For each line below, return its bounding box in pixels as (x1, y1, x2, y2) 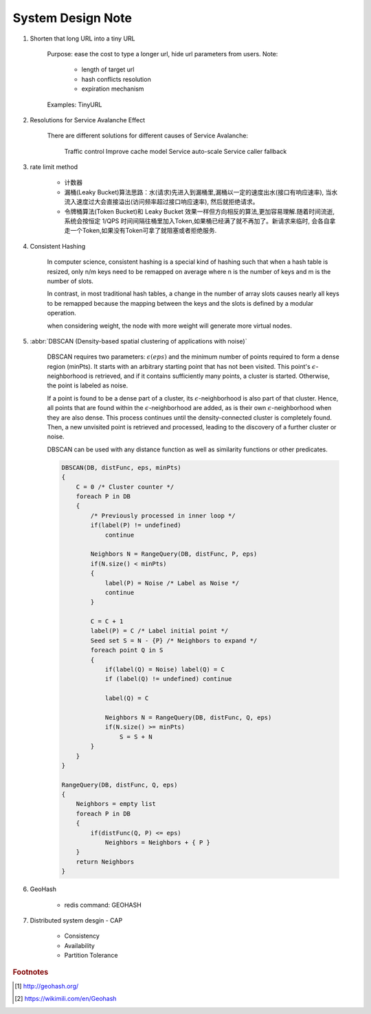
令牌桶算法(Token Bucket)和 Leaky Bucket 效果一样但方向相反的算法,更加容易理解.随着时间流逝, (64, 207, 335, 216)
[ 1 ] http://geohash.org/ (14, 982, 79, 990)
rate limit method (30, 163, 78, 171)
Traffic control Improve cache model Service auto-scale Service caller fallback (64, 147, 287, 155)
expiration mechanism (81, 84, 144, 93)
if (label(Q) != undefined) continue (104, 675, 232, 683)
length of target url (81, 65, 135, 74)
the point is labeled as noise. (47, 381, 128, 390)
